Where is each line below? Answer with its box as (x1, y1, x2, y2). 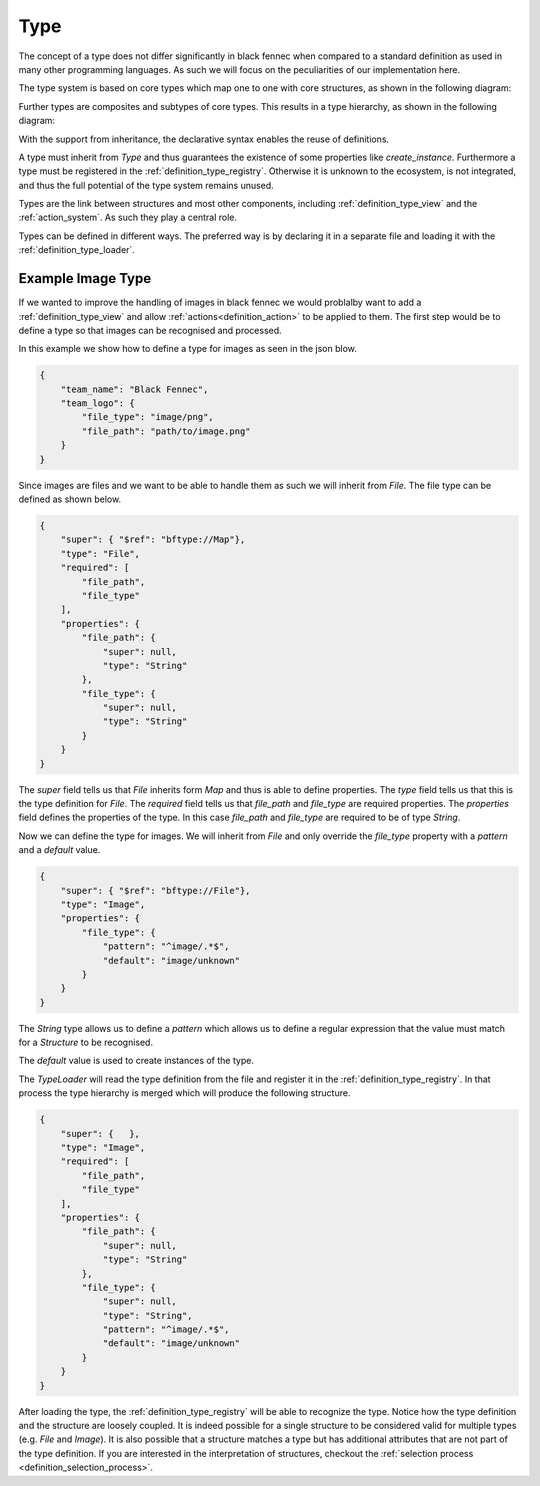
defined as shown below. (18, 493, 122, 505)
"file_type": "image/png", (81, 411, 214, 423)
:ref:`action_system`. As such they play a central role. (18, 211, 237, 224)
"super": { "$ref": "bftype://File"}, (60, 885, 251, 896)
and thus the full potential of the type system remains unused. (18, 179, 274, 191)
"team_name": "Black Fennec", (60, 383, 209, 395)
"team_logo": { (60, 398, 135, 409)
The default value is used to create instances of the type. (18, 1055, 255, 1067)
